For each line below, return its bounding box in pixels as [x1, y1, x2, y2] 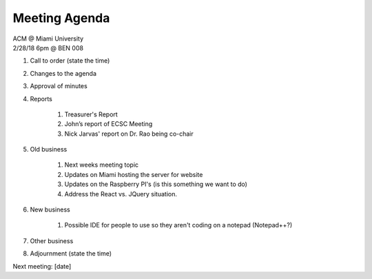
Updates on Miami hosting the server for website [64, 170, 203, 178]
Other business [30, 236, 74, 245]
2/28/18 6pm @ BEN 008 [12, 43, 84, 52]
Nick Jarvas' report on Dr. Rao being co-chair [64, 130, 194, 138]
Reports [30, 94, 53, 103]
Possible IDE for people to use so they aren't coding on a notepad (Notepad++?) [64, 221, 293, 229]
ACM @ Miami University [12, 34, 84, 43]
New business [30, 205, 70, 214]
